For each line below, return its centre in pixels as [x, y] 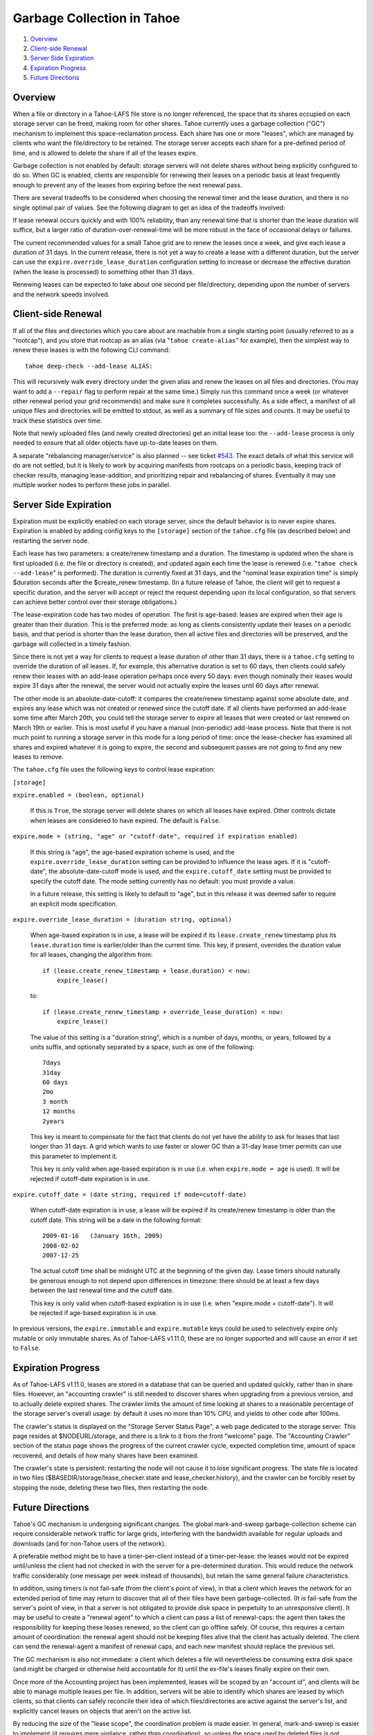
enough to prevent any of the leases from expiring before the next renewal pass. [127, 185]
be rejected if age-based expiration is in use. [94, 1312]
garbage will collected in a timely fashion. [72, 644]
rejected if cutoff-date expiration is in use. [90, 1178]
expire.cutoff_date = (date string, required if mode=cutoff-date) [130, 1194]
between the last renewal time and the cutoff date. [102, 1290]
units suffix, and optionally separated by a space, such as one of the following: [142, 1047]
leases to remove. [38, 756]
